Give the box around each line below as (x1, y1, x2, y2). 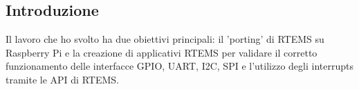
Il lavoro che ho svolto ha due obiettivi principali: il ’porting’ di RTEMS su (6, 32, 324, 46)
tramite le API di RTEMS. (6, 72, 119, 86)
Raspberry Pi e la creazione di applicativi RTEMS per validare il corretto (6, 45, 317, 59)
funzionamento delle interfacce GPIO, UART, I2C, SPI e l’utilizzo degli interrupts (6, 59, 353, 73)
